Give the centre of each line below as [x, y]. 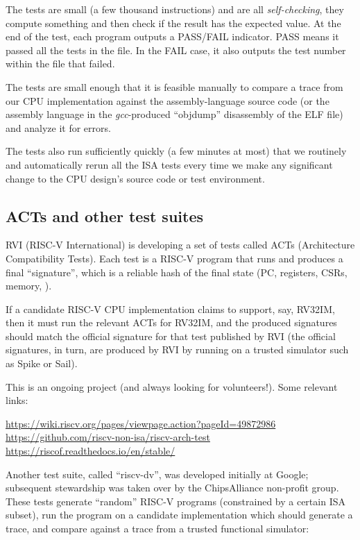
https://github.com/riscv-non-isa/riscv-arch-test [108, 437]
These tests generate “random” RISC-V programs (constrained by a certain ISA [175, 501]
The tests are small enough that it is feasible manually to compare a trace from [174, 86]
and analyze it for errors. [58, 127]
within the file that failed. [60, 64]
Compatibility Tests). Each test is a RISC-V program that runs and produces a [174, 258]
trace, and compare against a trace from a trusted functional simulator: [157, 529]
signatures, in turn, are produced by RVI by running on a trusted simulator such [177, 349]
